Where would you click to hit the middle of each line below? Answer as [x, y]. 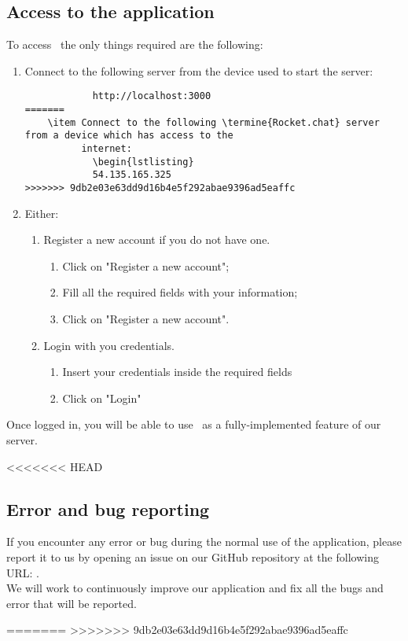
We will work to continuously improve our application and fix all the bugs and [195, 588]
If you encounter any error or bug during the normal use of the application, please [204, 542]
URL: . [23, 572]
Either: [42, 213]
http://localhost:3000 [152, 96]
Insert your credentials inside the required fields [177, 372]
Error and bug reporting [108, 508]
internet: [107, 149]
